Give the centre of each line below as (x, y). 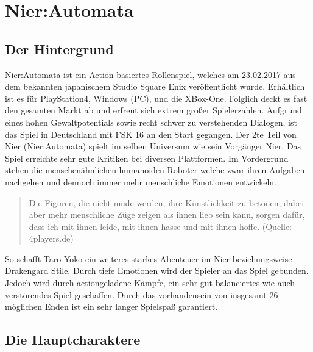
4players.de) (51, 238)
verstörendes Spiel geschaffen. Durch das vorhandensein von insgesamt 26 (142, 294)
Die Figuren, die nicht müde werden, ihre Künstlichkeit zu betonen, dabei (167, 202)
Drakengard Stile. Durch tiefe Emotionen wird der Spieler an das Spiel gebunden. (157, 271)
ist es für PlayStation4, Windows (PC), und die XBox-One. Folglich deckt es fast (156, 98)
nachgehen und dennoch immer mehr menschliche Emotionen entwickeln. (141, 181)
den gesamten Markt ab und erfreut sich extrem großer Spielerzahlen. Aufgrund (153, 110)
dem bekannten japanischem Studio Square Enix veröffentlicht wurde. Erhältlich (155, 86)
